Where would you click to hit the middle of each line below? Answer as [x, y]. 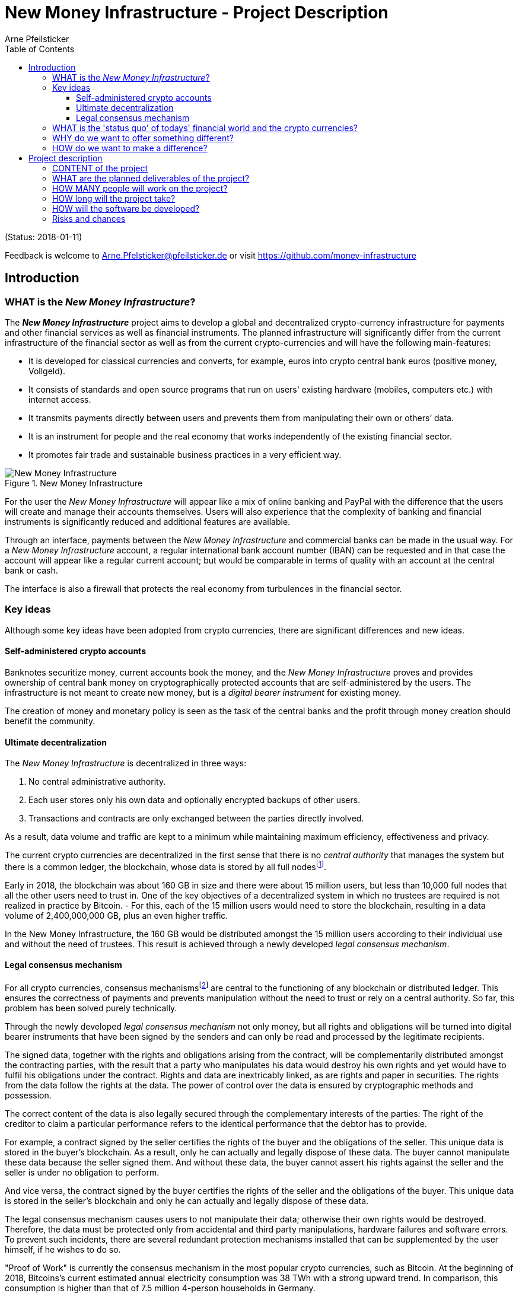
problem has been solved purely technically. [91, 1008]
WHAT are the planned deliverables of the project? [151, 178]
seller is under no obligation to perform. [82, 1172]
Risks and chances [89, 218]
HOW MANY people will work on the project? [140, 188]
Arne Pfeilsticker [37, 39]
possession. [28, 1095]
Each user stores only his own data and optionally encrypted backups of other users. [195, 800]
